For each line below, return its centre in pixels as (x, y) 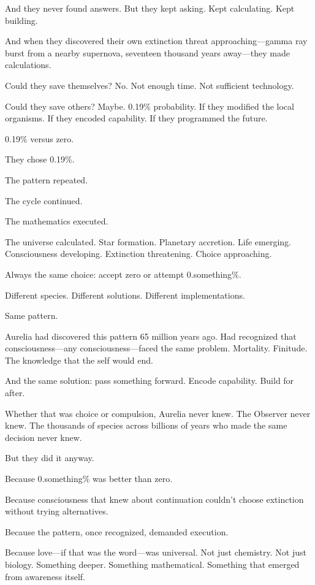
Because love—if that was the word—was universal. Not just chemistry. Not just (156, 552)
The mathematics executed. (57, 221)
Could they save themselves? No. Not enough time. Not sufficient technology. (150, 85)
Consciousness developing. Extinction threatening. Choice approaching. (139, 254)
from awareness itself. (45, 576)
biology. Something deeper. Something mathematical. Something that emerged (152, 564)
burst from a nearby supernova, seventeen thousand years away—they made (147, 52)
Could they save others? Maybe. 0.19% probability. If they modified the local (150, 106)
